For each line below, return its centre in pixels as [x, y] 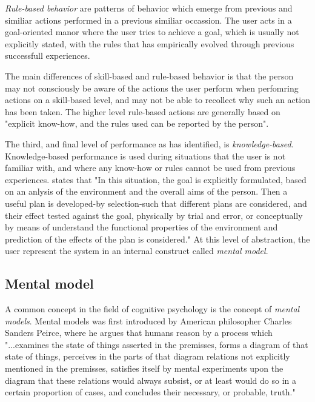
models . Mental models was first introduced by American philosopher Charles [148, 320]
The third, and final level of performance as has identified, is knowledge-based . [149, 143]
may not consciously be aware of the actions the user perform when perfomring [152, 88]
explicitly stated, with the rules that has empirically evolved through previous [150, 43]
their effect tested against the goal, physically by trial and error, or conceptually [154, 215]
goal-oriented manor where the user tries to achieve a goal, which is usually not [152, 32]
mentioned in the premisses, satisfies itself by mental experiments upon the [144, 368]
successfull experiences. [48, 55]
